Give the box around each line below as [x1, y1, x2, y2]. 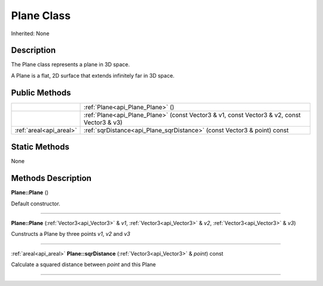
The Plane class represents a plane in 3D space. [11, 61, 130, 68]
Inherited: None [11, 30, 50, 37]
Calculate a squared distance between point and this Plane [11, 261, 156, 268]
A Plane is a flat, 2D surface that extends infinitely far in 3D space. [11, 72, 175, 79]
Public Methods [11, 87, 71, 98]
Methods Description [11, 173, 92, 183]
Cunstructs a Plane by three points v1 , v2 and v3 [11, 230, 131, 238]
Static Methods [11, 142, 70, 152]
